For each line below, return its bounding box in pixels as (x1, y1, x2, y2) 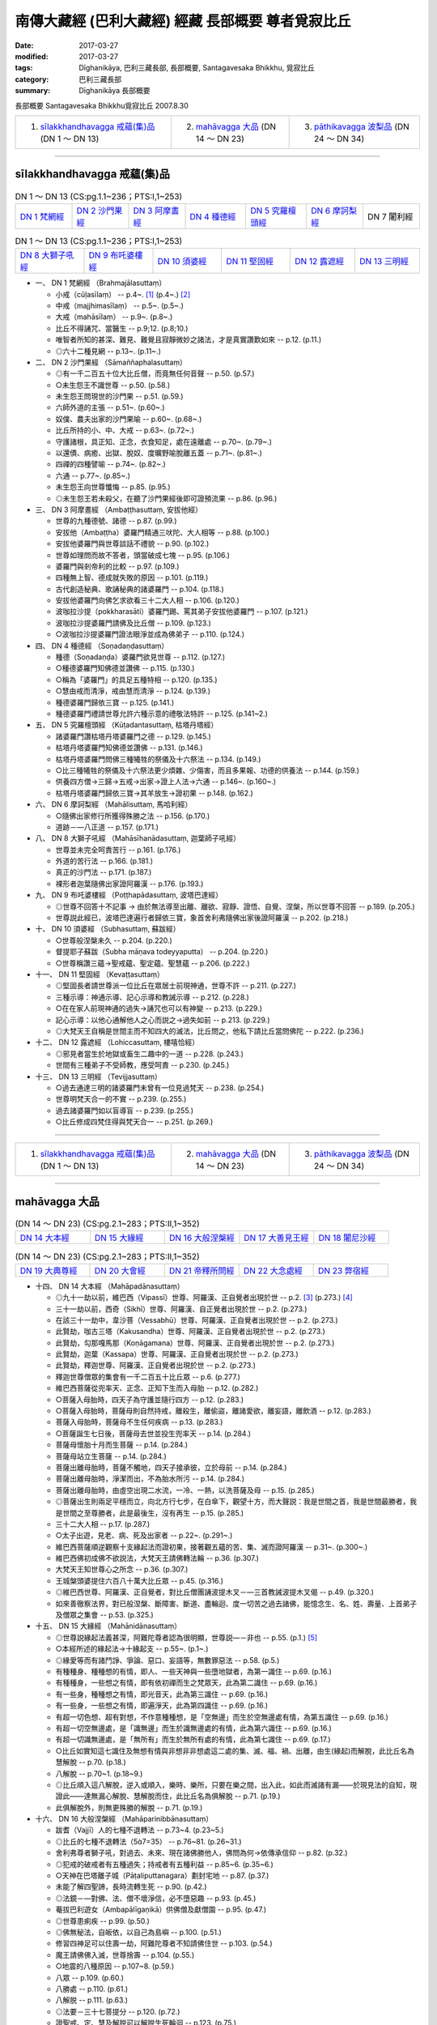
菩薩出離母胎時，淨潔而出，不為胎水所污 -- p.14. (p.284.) (55, 1474, 245, 1484)
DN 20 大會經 (94, 1264, 146, 1276)
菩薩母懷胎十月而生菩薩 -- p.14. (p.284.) (55, 1440, 189, 1450)
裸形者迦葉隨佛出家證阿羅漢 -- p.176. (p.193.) (55, 879, 204, 889)
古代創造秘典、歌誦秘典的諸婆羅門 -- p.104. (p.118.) (55, 584, 224, 594)
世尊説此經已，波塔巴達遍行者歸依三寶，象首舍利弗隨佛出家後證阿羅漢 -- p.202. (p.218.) (55, 913, 349, 923)
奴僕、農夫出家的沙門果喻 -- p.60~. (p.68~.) (55, 414, 202, 424)
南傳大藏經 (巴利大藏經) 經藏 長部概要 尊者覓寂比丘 (15, 12, 351, 30)
